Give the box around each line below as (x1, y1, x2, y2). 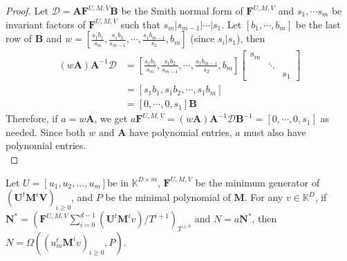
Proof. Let (6, 3, 48, 17)
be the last (295, 17, 341, 31)
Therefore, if (6, 111, 58, 126)
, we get (94, 111, 128, 126)
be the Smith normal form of (121, 3, 243, 17)
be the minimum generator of (195, 175, 320, 189)
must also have (243, 124, 306, 139)
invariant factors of (6, 17, 86, 31)
